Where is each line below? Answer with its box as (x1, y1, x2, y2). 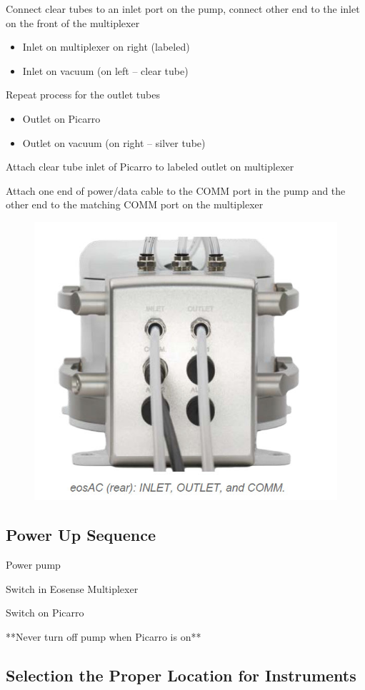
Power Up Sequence (6, 524, 156, 546)
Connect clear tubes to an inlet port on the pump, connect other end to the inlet (6, 1, 360, 16)
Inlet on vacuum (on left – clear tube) (22, 63, 189, 78)
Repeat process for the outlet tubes (6, 87, 160, 102)
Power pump (6, 557, 61, 572)
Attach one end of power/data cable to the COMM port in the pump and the (6, 183, 346, 198)
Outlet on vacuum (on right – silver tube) (22, 135, 206, 150)
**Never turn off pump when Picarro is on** (6, 629, 201, 644)
